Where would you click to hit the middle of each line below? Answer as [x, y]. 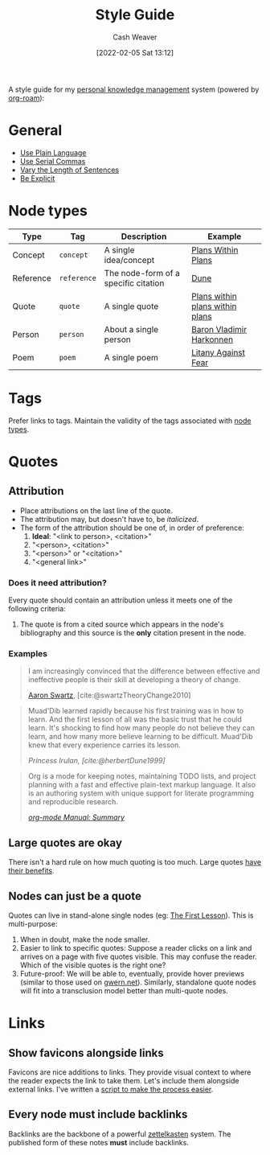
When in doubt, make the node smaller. [85, 939]
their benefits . [31, 871]
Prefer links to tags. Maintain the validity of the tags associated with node [130, 421]
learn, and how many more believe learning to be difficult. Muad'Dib [140, 737]
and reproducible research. [73, 802]
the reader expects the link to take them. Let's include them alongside [124, 1080]
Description [144, 236]
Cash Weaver [135, 37]
